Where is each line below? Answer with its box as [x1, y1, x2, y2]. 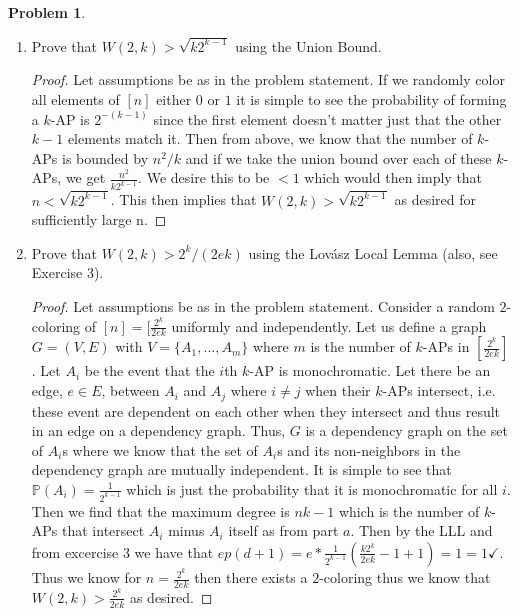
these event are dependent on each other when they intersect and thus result [31, 400, 501, 421]
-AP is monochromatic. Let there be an [249, 360, 491, 381]
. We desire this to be [138, 167, 270, 188]
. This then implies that [110, 189, 257, 210]
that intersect [62, 520, 145, 541]
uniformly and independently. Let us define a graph [171, 315, 487, 336]
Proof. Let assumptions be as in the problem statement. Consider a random [31, 295, 495, 316]
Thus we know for [31, 567, 142, 588]
